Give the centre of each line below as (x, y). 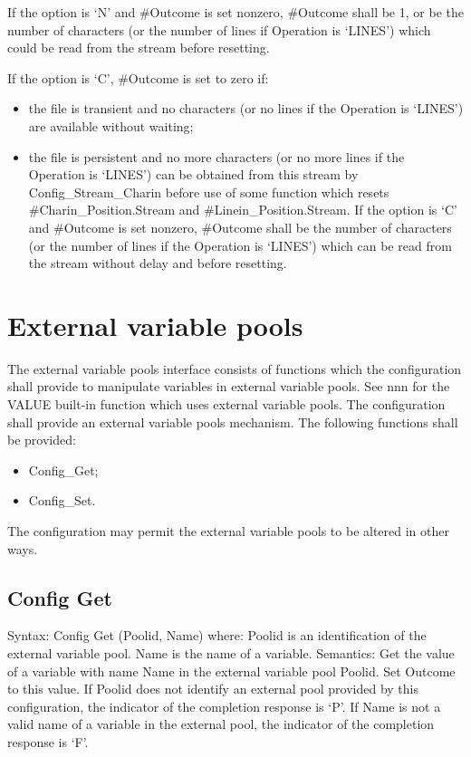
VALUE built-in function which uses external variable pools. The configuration (226, 404)
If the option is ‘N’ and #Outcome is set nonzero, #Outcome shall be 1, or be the (235, 12)
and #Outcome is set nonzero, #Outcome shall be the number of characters (240, 227)
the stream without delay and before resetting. (158, 263)
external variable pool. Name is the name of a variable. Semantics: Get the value (231, 652)
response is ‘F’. (48, 741)
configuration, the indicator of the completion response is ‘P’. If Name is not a (224, 706)
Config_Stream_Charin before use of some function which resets (209, 192)
